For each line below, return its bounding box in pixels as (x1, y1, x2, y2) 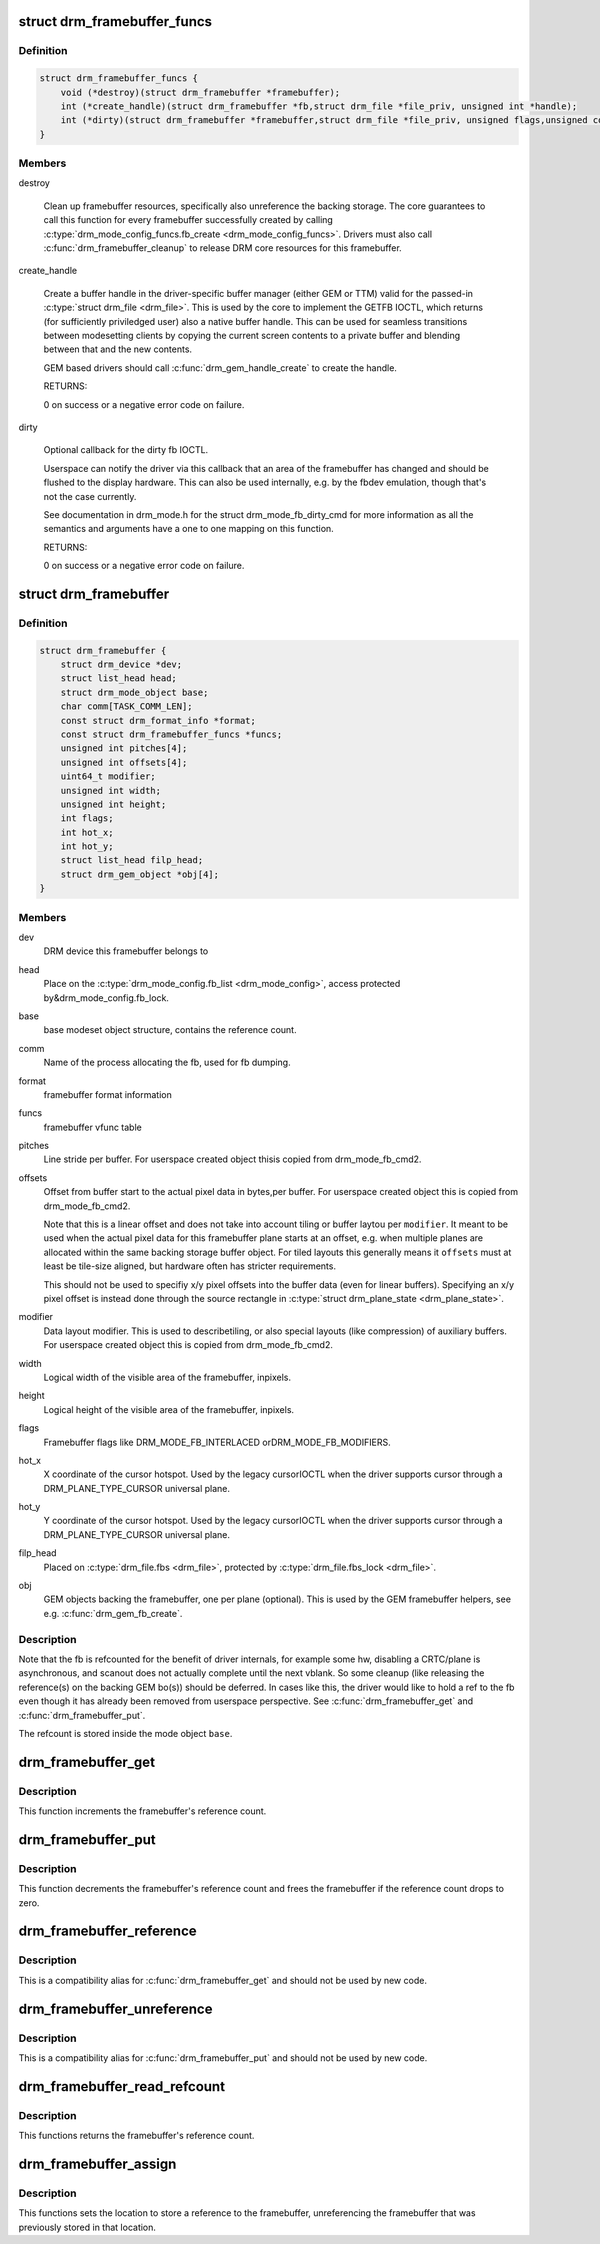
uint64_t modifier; (60, 771, 157, 782)
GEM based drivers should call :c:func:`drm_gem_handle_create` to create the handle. (43, 361, 397, 374)
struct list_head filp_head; (60, 855, 204, 866)
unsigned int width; (60, 785, 162, 796)
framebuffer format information (43, 1088, 172, 1100)
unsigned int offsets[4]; (60, 756, 188, 768)
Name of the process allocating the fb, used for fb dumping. (43, 1056, 291, 1069)
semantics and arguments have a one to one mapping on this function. (43, 523, 334, 535)
